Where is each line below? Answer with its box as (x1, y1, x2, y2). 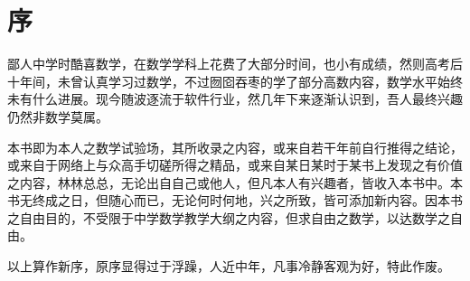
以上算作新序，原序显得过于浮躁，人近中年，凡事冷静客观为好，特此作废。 (7, 257, 450, 276)
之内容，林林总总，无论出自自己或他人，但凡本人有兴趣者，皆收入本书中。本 (7, 173, 463, 192)
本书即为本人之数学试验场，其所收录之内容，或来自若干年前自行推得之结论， (7, 137, 463, 156)
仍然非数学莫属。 (7, 107, 108, 126)
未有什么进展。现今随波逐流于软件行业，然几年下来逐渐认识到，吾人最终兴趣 (7, 89, 463, 108)
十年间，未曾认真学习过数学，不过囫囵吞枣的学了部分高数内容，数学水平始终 (7, 71, 463, 90)
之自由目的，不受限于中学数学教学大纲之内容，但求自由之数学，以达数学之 (7, 208, 450, 227)
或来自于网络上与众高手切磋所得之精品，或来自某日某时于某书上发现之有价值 (7, 155, 463, 174)
